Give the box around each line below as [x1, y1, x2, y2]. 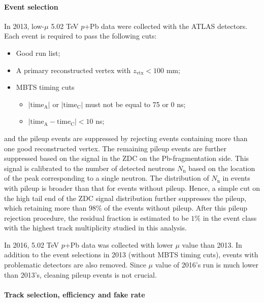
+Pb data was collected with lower [64, 239, 173, 250]
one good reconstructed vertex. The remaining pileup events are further [4, 143, 226, 153]
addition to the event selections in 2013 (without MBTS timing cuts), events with [4, 249, 258, 260]
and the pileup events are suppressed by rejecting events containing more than [4, 132, 248, 143]
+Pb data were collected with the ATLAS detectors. [84, 20, 248, 31]
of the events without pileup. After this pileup [104, 203, 248, 213]
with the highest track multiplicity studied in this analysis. [4, 222, 187, 233]
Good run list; [16, 47, 60, 58]
